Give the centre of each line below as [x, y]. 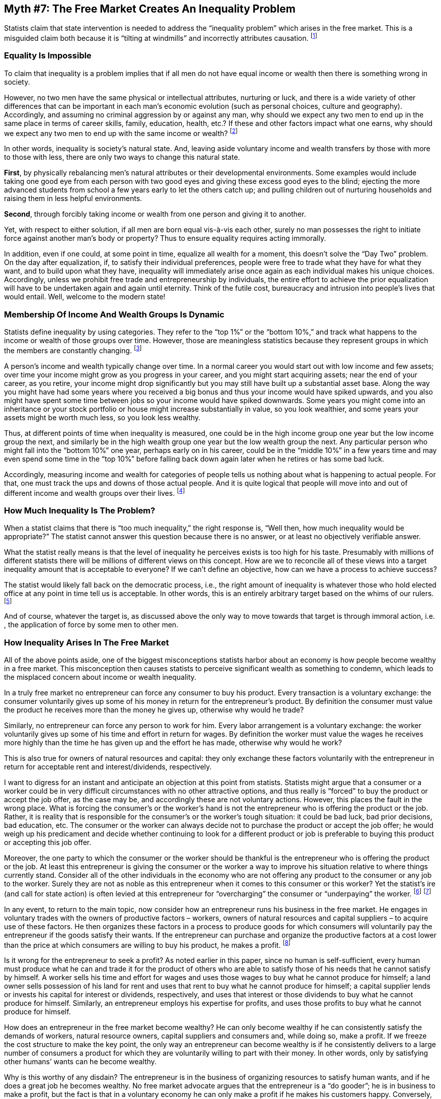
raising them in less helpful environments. [73, 199]
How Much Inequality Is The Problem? [80, 510]
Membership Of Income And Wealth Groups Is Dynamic [114, 314]
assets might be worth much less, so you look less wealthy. [102, 417]
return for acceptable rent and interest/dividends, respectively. [108, 767]
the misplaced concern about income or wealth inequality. [100, 677]
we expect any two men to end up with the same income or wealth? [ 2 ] [121, 132]
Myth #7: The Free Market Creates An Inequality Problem [150, 9]
